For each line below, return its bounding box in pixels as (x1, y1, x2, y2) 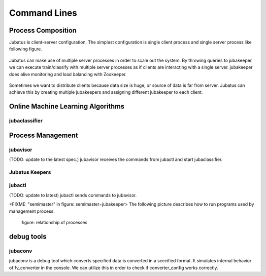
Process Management (9, 131, 78, 139)
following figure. (9, 46, 42, 52)
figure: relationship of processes (21, 220, 88, 226)
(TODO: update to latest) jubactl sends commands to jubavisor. (9, 192, 137, 198)
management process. (9, 208, 55, 214)
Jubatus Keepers (9, 168, 51, 175)
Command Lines (9, 7, 77, 18)
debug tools (9, 232, 47, 240)
